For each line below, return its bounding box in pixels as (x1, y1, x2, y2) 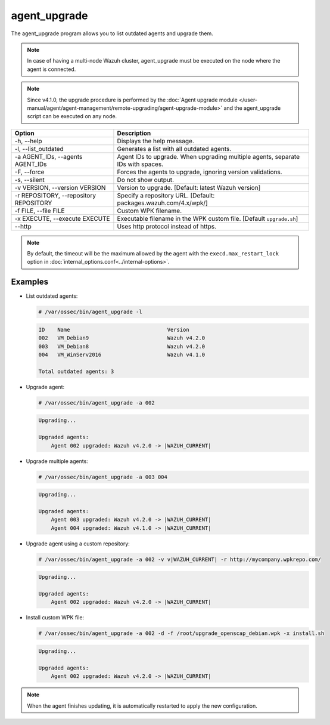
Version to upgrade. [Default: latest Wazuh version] (117, 183, 261, 192)
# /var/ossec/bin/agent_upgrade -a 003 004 (38, 473, 168, 480)
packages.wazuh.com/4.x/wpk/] (117, 199, 208, 207)
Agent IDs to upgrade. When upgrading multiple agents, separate (117, 152, 300, 161)
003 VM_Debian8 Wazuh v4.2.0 (38, 343, 206, 350)
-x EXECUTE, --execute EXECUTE (14, 214, 110, 223)
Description (117, 129, 151, 137)
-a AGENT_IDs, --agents (14, 152, 83, 161)
